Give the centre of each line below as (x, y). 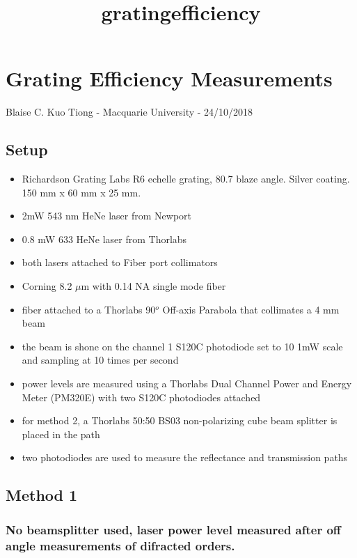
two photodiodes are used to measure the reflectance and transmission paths (185, 457)
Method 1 (42, 495)
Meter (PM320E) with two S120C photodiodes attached (141, 397)
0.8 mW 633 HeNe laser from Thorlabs (104, 239)
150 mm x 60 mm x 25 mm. (81, 192)
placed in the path (61, 434)
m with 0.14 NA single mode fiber (153, 286)
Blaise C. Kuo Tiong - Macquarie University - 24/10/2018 (129, 112)
